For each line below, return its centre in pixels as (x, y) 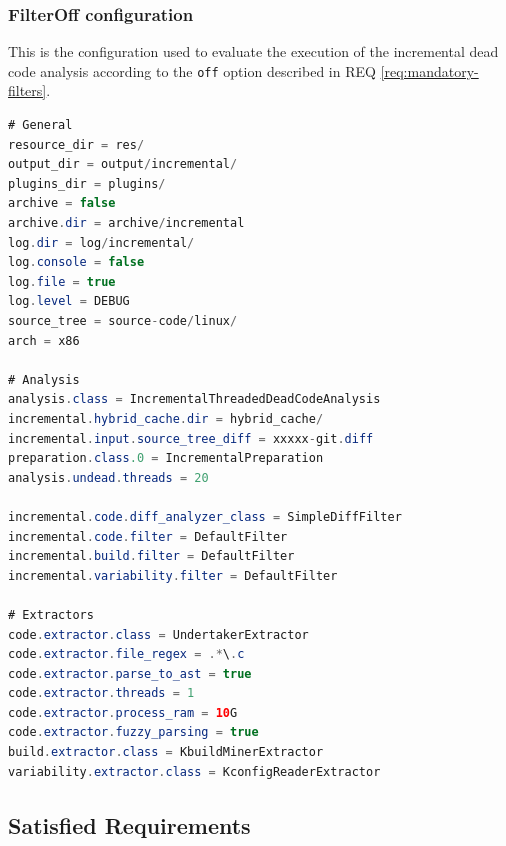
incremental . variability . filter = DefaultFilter (173, 575)
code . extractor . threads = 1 (101, 693)
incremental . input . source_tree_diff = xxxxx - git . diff (191, 438)
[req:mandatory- (429, 70)
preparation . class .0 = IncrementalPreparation (166, 458)
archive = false (62, 203)
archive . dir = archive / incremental (126, 223)
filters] (27, 90)
